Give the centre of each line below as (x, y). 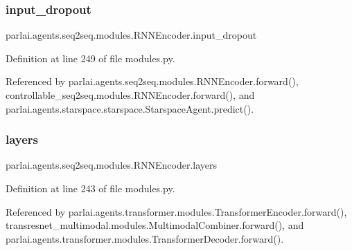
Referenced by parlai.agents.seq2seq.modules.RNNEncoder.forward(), (152, 81)
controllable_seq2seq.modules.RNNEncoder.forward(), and (130, 95)
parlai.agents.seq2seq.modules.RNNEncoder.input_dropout (131, 35)
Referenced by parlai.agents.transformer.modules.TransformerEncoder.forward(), (176, 211)
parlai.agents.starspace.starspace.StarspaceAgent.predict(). (130, 108)
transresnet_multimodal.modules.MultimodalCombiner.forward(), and (155, 225)
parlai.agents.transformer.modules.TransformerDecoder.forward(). (145, 238)
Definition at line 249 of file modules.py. (90, 58)
